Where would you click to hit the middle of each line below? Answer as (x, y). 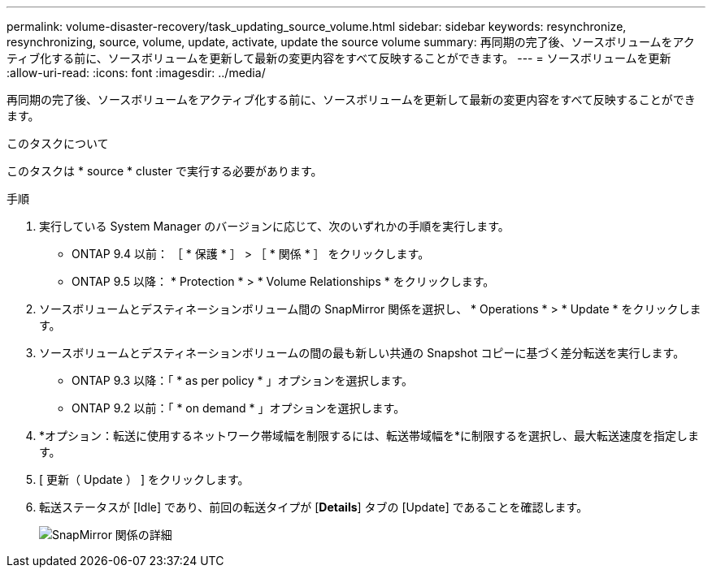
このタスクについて (58, 143)
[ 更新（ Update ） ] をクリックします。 (144, 479)
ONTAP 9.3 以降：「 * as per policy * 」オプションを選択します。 (243, 380)
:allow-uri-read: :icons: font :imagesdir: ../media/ (136, 73)
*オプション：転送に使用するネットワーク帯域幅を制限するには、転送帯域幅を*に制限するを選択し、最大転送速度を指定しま (369, 436)
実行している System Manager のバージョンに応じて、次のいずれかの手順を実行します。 (274, 226)
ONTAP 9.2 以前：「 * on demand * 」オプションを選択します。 (239, 408)
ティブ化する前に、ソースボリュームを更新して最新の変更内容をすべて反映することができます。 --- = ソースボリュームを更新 (339, 58)
